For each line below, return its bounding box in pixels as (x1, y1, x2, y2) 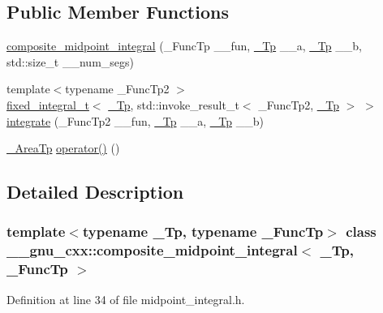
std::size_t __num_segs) (6, 53, 135, 70)
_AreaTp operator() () (6, 139, 120, 156)
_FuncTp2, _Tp (258, 96, 339, 113)
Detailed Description (6, 179, 184, 204)
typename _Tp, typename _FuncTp (82, 221, 324, 242)
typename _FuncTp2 (65, 80, 170, 97)
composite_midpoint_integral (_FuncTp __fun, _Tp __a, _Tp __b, (6, 37, 362, 54)
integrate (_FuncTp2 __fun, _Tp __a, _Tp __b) (6, 112, 264, 129)
